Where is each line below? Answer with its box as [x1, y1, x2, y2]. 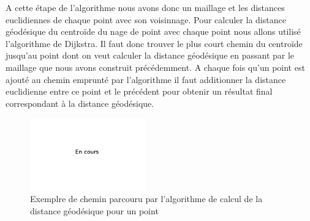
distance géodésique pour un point [30, 204, 159, 217]
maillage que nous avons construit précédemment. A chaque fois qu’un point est [6, 60, 305, 73]
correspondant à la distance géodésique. [6, 96, 154, 109]
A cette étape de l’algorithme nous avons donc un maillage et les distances [6, 1, 285, 13]
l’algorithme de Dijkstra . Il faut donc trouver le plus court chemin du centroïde [6, 37, 303, 49]
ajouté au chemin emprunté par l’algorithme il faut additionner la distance [6, 73, 286, 85]
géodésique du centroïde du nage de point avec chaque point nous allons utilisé [6, 25, 301, 38]
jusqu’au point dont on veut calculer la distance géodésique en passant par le [6, 49, 295, 62]
